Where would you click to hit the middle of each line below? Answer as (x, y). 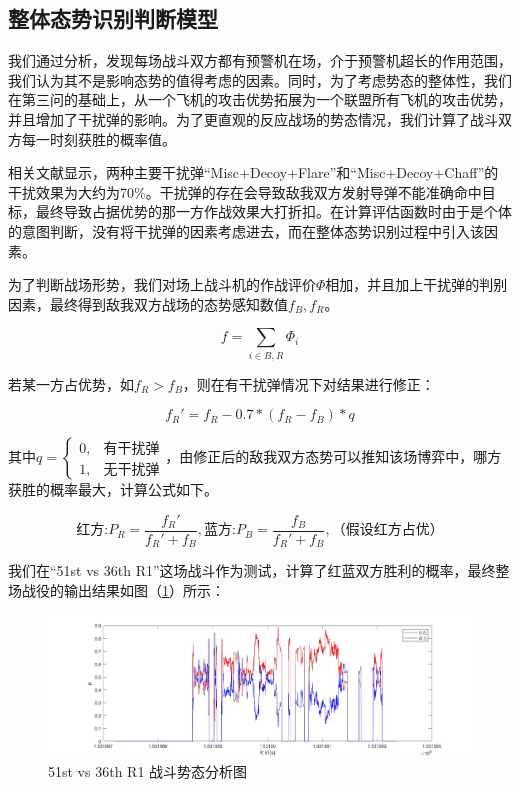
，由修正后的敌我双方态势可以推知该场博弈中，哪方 (333, 456)
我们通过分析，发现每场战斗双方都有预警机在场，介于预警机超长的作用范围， (260, 60)
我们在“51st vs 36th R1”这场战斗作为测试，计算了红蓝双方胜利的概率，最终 (252, 570)
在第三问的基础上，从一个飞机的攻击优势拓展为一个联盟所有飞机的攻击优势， (260, 99)
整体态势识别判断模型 (113, 18)
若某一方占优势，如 (71, 383)
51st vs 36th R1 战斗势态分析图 (148, 770)
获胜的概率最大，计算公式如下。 (113, 489)
